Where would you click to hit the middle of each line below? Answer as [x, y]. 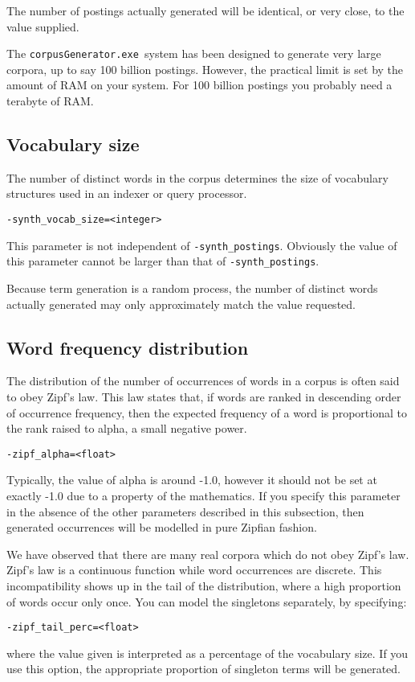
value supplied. [43, 26]
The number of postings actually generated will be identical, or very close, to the [205, 10]
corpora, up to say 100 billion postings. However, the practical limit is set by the [205, 69]
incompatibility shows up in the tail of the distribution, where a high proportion [204, 585]
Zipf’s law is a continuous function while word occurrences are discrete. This [194, 570]
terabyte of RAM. [50, 101]
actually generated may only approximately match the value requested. [181, 304]
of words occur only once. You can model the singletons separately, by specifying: [207, 601]
